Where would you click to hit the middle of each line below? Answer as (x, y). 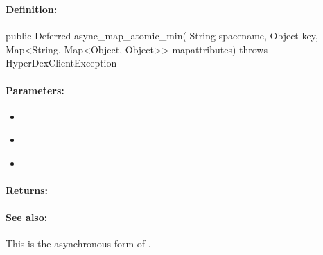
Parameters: (35, 90)
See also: (27, 217)
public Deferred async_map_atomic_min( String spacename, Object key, (162, 36)
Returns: (27, 190)
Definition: (32, 9)
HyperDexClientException (61, 63)
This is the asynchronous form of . (78, 244)
